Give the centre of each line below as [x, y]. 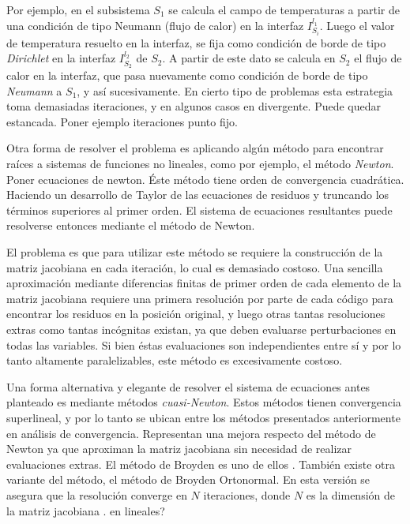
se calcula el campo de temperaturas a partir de [284, 9]
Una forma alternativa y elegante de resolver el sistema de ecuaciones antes [188, 386]
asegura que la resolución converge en [97, 494]
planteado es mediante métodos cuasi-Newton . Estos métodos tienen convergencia [204, 402]
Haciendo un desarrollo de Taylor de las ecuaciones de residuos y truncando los [198, 195]
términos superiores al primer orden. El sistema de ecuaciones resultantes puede [199, 210]
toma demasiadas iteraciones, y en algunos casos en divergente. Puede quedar [194, 106]
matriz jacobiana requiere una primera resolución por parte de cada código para [200, 298]
